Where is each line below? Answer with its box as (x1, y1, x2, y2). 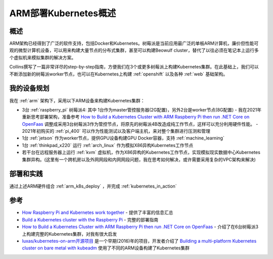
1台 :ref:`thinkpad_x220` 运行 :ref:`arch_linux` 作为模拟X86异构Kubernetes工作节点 (22, 142, 194, 148)
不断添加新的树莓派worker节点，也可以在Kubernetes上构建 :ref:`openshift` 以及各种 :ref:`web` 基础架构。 (9, 71, 228, 77)
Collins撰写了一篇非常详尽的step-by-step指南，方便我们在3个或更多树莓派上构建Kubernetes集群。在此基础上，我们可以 (9, 64, 259, 70)
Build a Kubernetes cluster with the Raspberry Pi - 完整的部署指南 (22, 216, 159, 223)
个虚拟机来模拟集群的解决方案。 (9, 54, 76, 60)
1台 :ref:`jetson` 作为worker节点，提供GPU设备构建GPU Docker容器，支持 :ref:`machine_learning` (22, 135, 224, 141)
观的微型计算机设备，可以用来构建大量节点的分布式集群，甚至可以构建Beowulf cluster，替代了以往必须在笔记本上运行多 (9, 47, 259, 53)
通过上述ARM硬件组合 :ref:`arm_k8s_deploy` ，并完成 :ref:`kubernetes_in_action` (9, 183, 177, 189)
